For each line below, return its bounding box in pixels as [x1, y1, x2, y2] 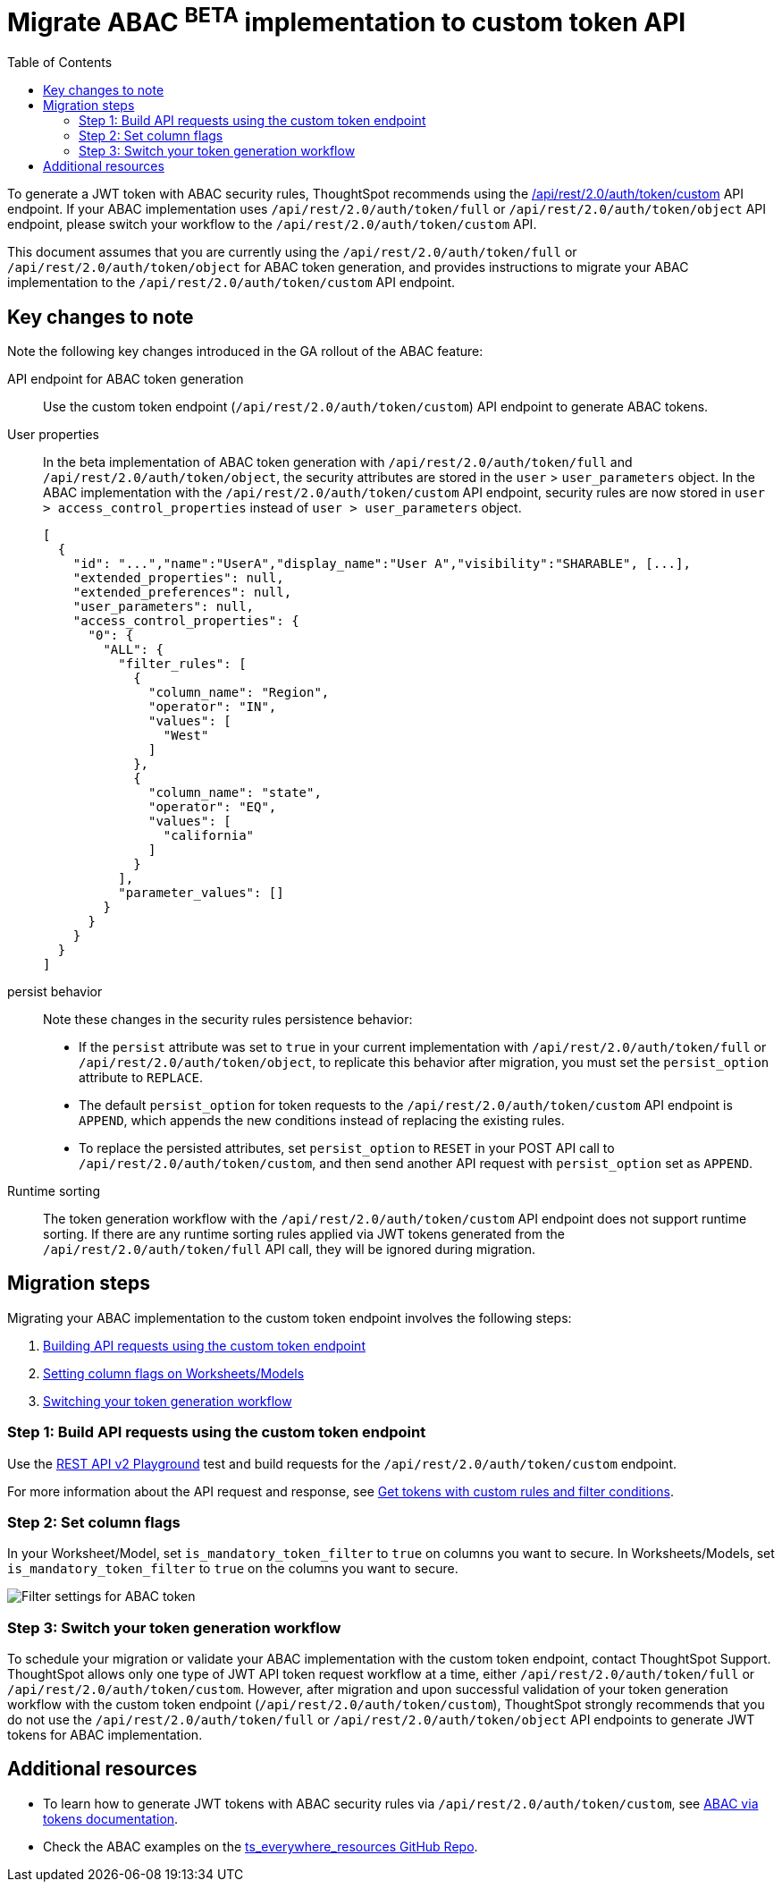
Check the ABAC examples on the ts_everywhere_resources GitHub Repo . [43, 1838, 478, 1854]
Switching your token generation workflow [43, 1393, 292, 1409]
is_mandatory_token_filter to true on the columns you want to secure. [7, 1561, 458, 1577]
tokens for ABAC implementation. [7, 1727, 203, 1743]
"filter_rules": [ [118, 656, 247, 671]
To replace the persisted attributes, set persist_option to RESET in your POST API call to [79, 1139, 615, 1156]
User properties [7, 426, 99, 442]
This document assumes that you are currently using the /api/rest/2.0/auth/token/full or [7, 244, 577, 260]
